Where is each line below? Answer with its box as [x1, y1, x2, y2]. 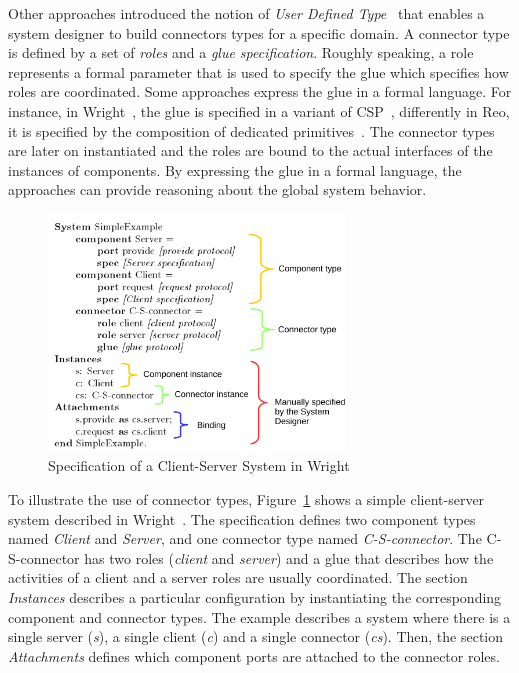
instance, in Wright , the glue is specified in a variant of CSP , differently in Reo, [8, 100, 510, 121]
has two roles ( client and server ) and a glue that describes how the [84, 547, 494, 568]
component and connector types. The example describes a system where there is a [8, 606, 511, 627]
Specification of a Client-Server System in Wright [48, 455, 350, 476]
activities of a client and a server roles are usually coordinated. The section [8, 567, 468, 588]
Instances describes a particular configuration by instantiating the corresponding [8, 587, 502, 608]
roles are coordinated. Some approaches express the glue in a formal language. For [8, 81, 512, 102]
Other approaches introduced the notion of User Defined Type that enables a [8, 3, 485, 23]
